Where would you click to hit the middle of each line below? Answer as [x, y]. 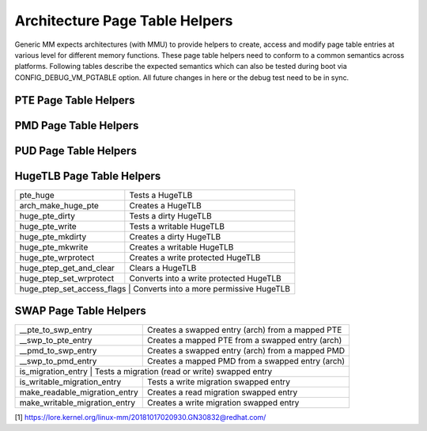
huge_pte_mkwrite [54, 247]
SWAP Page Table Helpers [80, 311]
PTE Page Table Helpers [75, 100]
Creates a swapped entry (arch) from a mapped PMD [246, 351]
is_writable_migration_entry [70, 382]
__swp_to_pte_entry [56, 341]
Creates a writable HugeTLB [181, 247]
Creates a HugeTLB [165, 205]
